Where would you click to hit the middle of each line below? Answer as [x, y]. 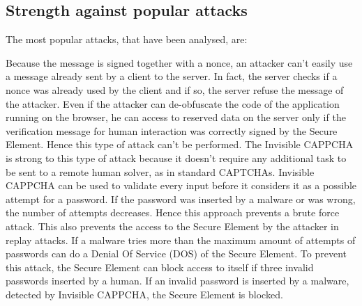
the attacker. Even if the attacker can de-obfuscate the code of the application [173, 103]
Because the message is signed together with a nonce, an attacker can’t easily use [179, 62]
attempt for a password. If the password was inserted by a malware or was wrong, [181, 199]
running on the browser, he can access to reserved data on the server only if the [176, 117]
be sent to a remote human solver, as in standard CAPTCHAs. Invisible [160, 171]
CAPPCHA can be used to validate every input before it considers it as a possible [181, 185]
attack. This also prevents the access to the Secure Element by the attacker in [172, 226]
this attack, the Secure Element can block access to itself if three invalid [160, 267]
